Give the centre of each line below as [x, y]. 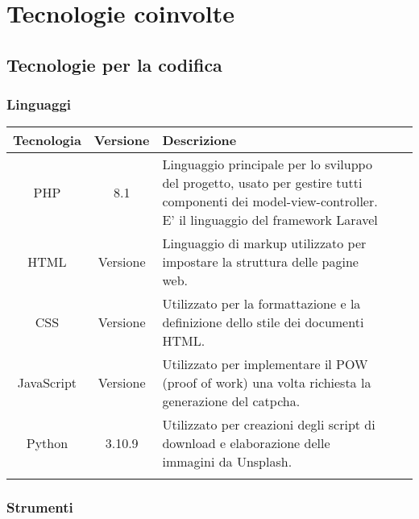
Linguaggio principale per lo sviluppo [267, 164]
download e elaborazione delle [246, 443]
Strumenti [40, 507]
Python [47, 443]
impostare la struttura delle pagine [260, 262]
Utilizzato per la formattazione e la [261, 304]
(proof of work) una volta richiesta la [267, 383]
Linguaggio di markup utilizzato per [264, 243]
